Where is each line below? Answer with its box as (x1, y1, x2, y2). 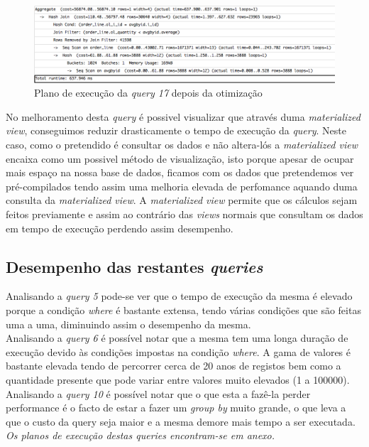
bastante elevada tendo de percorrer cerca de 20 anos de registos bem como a (6, 358, 341, 373)
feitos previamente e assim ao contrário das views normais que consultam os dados (6, 207, 363, 222)
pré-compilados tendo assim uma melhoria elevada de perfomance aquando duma (6, 178, 358, 193)
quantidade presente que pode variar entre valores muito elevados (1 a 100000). (6, 372, 350, 387)
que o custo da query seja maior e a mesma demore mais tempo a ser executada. (6, 414, 356, 429)
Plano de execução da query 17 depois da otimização (34, 85, 263, 100)
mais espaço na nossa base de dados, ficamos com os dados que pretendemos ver (6, 165, 354, 180)
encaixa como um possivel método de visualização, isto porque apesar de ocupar (6, 151, 354, 166)
